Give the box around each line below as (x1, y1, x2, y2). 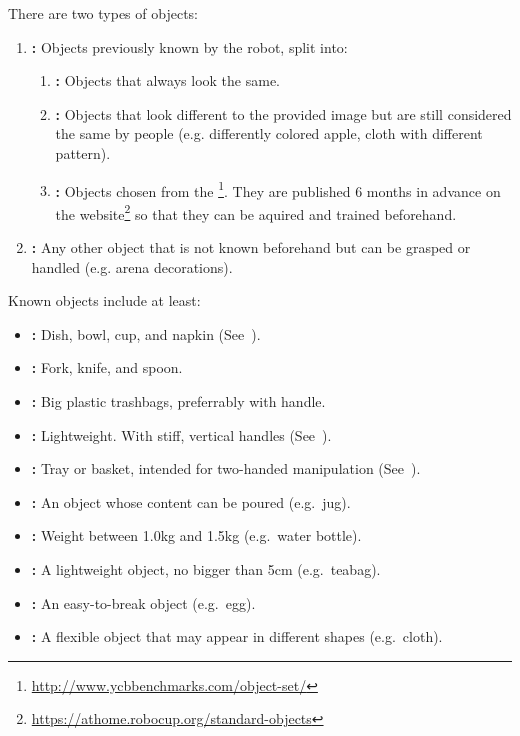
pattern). (55, 142, 111, 163)
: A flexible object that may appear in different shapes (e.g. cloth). (31, 626, 443, 647)
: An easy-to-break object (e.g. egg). (31, 592, 256, 613)
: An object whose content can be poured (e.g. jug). (31, 491, 351, 512)
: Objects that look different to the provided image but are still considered (55, 103, 512, 124)
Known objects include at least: (8, 290, 201, 311)
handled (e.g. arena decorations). (31, 256, 233, 277)
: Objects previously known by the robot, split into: (31, 36, 348, 57)
